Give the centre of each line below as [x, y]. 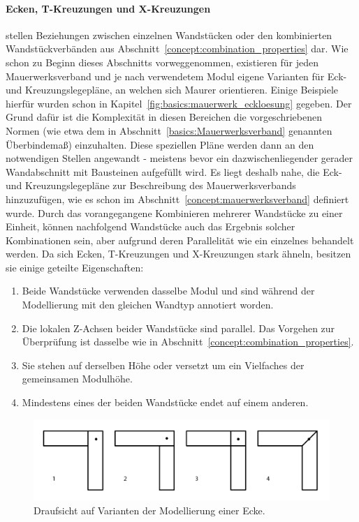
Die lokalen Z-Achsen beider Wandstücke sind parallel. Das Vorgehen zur [178, 328]
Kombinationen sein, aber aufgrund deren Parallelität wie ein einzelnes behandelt [180, 240]
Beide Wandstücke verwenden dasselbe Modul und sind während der [168, 291]
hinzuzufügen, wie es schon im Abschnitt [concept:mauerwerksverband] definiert [177, 199]
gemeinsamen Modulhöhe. [77, 379]
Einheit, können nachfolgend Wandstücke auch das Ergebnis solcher [151, 226]
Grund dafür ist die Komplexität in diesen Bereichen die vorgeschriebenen [164, 117]
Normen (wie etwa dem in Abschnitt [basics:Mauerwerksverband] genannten [169, 130]
